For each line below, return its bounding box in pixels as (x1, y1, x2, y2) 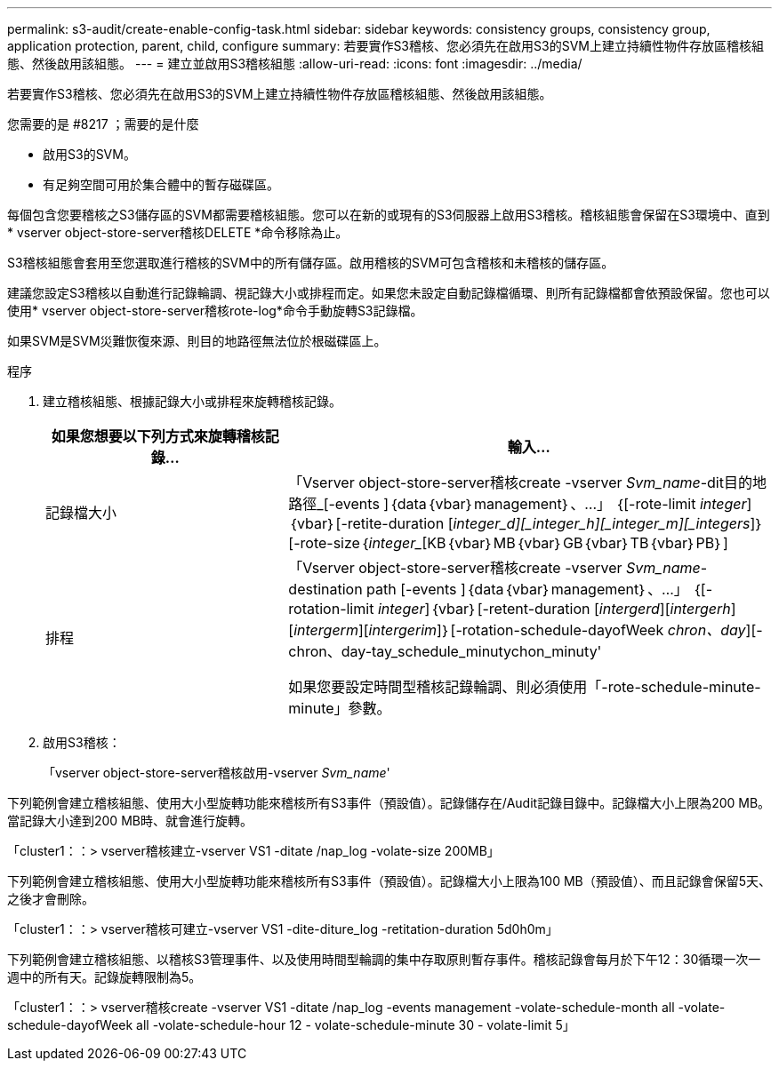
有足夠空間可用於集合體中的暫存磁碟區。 (43, 177, 279, 192)
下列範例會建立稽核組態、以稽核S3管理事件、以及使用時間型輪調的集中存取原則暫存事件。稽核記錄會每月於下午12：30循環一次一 (7, 952, 761, 967)
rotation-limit (288, 600, 374, 618)
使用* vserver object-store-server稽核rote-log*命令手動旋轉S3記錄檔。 (7, 303, 423, 318)
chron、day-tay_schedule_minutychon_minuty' (288, 642, 602, 660)
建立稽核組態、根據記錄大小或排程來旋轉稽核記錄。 (43, 394, 341, 409)
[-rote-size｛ (288, 534, 369, 552)
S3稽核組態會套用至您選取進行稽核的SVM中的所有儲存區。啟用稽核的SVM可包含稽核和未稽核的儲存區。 (7, 255, 614, 270)
